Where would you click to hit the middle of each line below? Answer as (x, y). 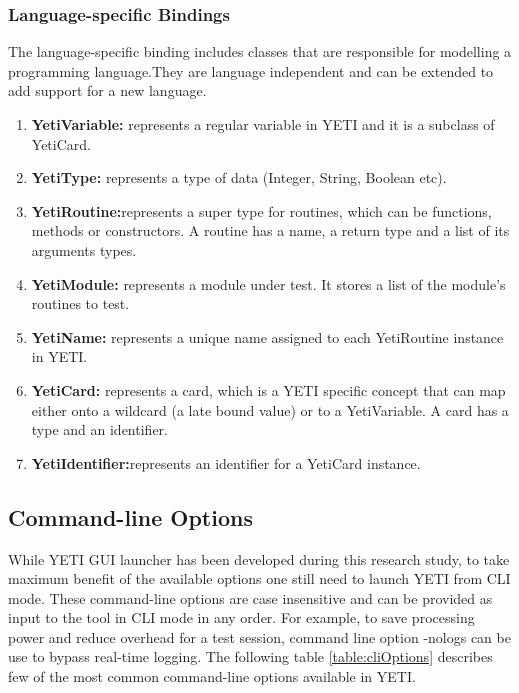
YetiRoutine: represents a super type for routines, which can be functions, (261, 210)
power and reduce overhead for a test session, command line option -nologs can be (259, 636)
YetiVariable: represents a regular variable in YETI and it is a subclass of (263, 124)
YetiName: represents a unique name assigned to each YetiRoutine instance (267, 336)
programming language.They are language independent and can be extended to (251, 70)
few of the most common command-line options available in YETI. (212, 676)
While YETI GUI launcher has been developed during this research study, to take (259, 558)
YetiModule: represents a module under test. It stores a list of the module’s (268, 283)
